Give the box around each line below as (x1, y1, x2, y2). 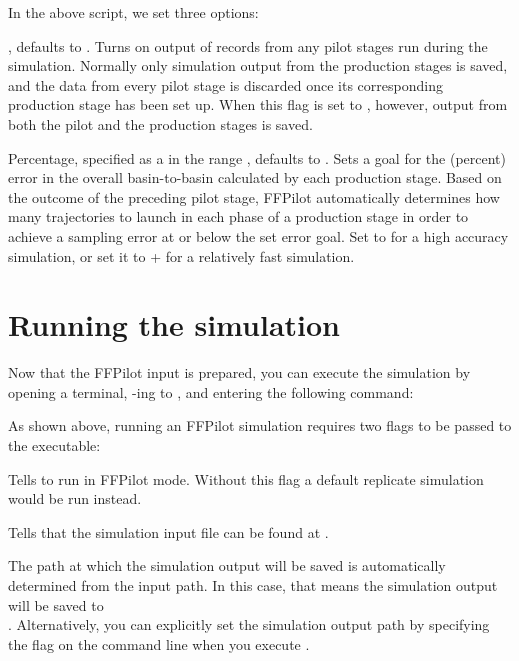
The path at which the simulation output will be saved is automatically (8, 555, 446, 576)
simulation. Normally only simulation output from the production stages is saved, (8, 55, 508, 76)
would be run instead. (8, 488, 142, 509)
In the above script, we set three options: (8, 2, 259, 22)
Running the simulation (8, 304, 340, 345)
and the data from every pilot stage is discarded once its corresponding (8, 74, 443, 95)
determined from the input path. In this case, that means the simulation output (8, 575, 498, 595)
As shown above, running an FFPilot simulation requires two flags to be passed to (8, 415, 512, 436)
